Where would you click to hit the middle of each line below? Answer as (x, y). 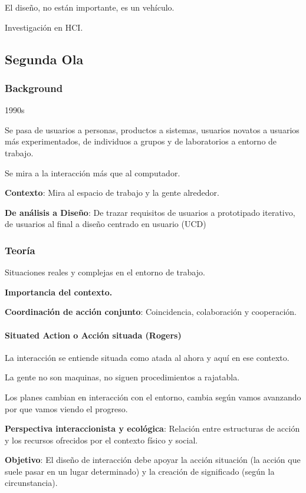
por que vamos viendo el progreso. (66, 408)
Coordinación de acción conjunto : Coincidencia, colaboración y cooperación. (151, 312)
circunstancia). (31, 483)
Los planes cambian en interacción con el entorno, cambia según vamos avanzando (153, 397)
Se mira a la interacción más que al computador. (93, 172)
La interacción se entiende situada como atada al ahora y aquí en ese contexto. (147, 357)
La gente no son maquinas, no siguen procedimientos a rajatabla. (122, 377)
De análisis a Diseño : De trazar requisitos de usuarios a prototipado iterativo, (150, 212)
